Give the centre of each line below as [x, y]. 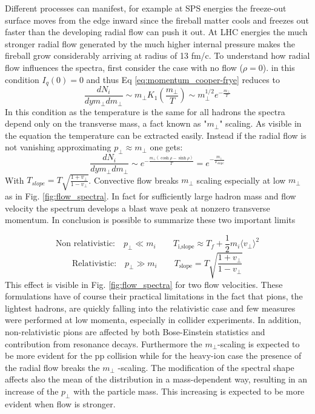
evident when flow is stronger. [60, 403]
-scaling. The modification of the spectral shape [206, 367]
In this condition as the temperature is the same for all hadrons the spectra [145, 111]
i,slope [186, 246]
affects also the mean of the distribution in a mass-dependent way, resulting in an [156, 379]
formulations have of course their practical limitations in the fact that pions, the [154, 296]
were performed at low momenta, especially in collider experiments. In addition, [153, 320]
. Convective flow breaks [134, 180]
